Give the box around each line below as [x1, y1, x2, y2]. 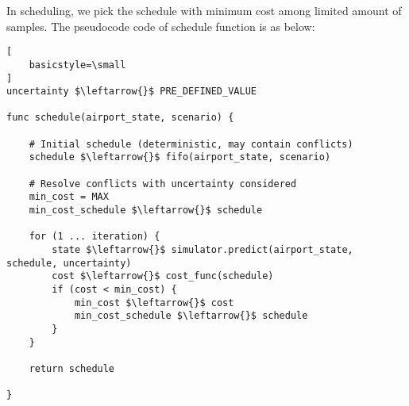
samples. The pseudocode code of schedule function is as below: [6, 17, 315, 34]
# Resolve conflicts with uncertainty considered [29, 178, 297, 190]
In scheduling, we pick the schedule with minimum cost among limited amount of [6, 2, 402, 18]
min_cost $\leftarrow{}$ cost [74, 297, 234, 308]
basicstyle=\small [29, 59, 126, 71]
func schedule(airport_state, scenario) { [6, 112, 234, 124]
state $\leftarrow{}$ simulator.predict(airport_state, [52, 244, 353, 256]
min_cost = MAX [29, 191, 109, 203]
